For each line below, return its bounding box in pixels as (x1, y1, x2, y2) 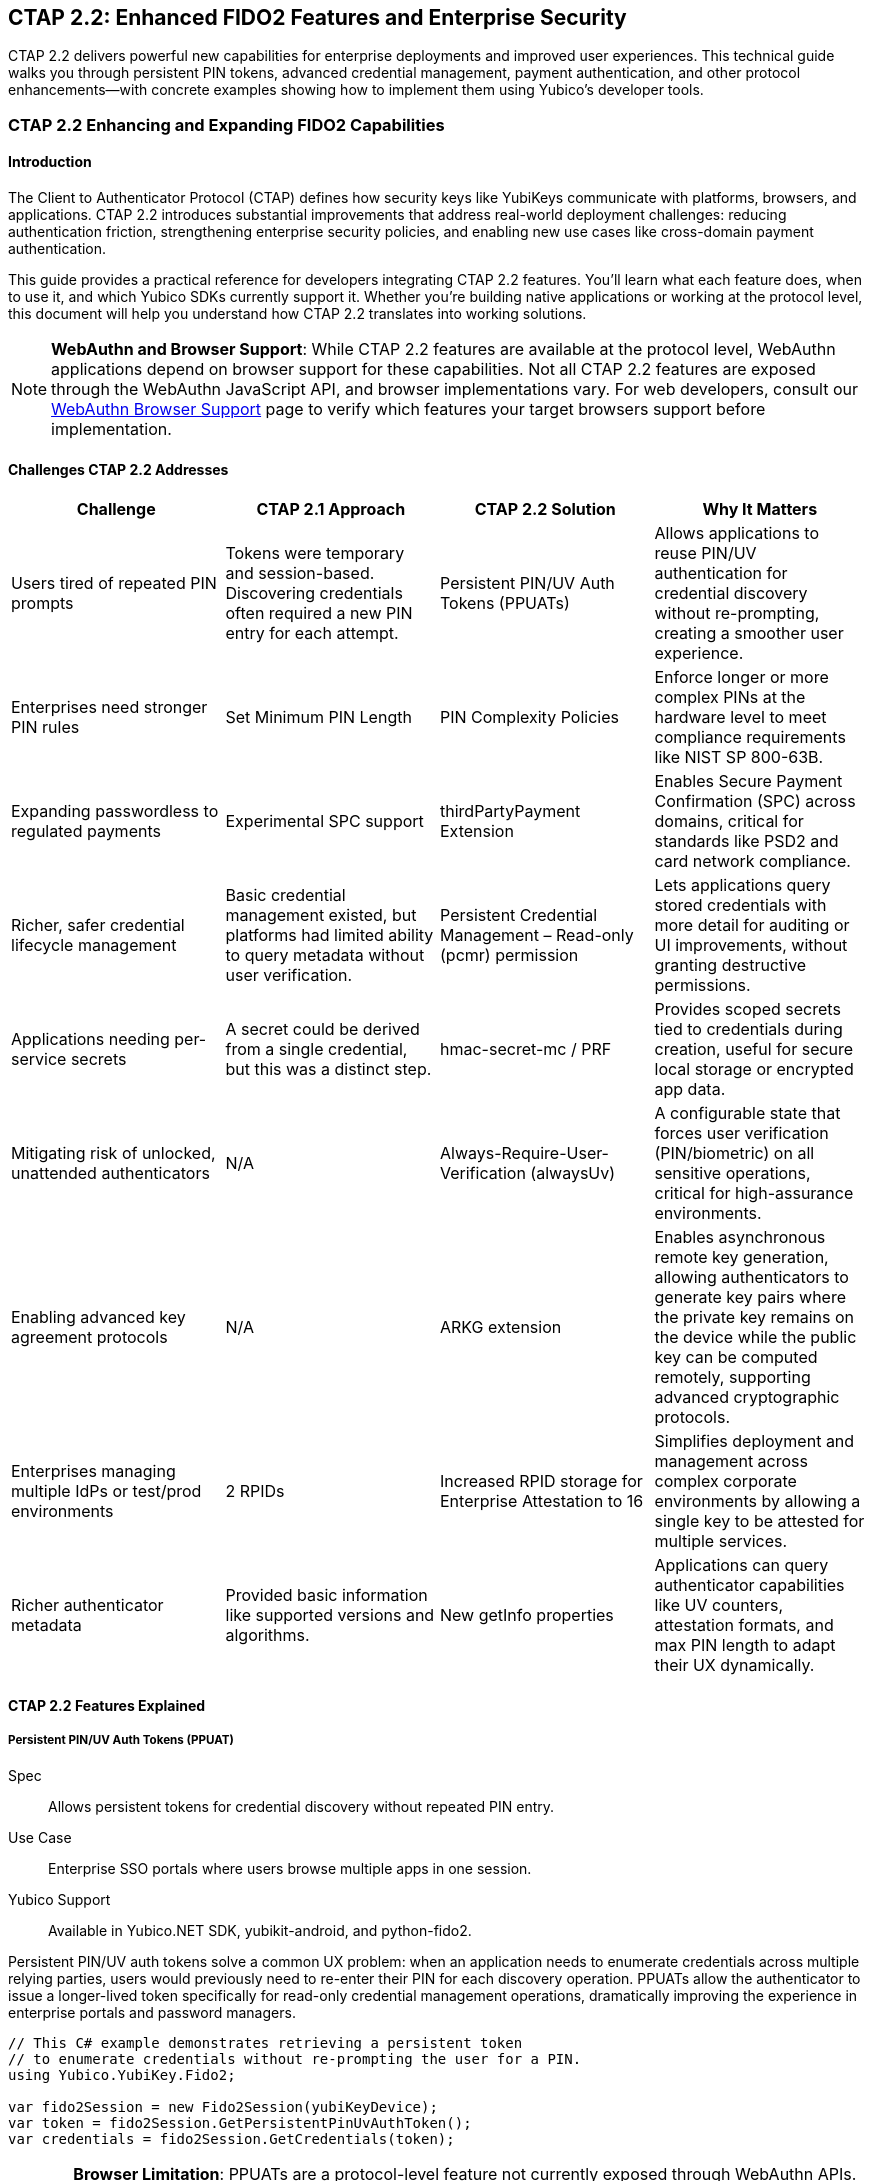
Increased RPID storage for (440, 1471, 643, 1492)
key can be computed (654, 1347, 818, 1368)
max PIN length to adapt (654, 1635, 836, 1656)
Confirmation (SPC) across (654, 791, 856, 812)
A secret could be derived (225, 1019, 420, 1040)
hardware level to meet (654, 707, 827, 728)
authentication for (654, 563, 788, 584)
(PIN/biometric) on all (654, 1143, 815, 1164)
